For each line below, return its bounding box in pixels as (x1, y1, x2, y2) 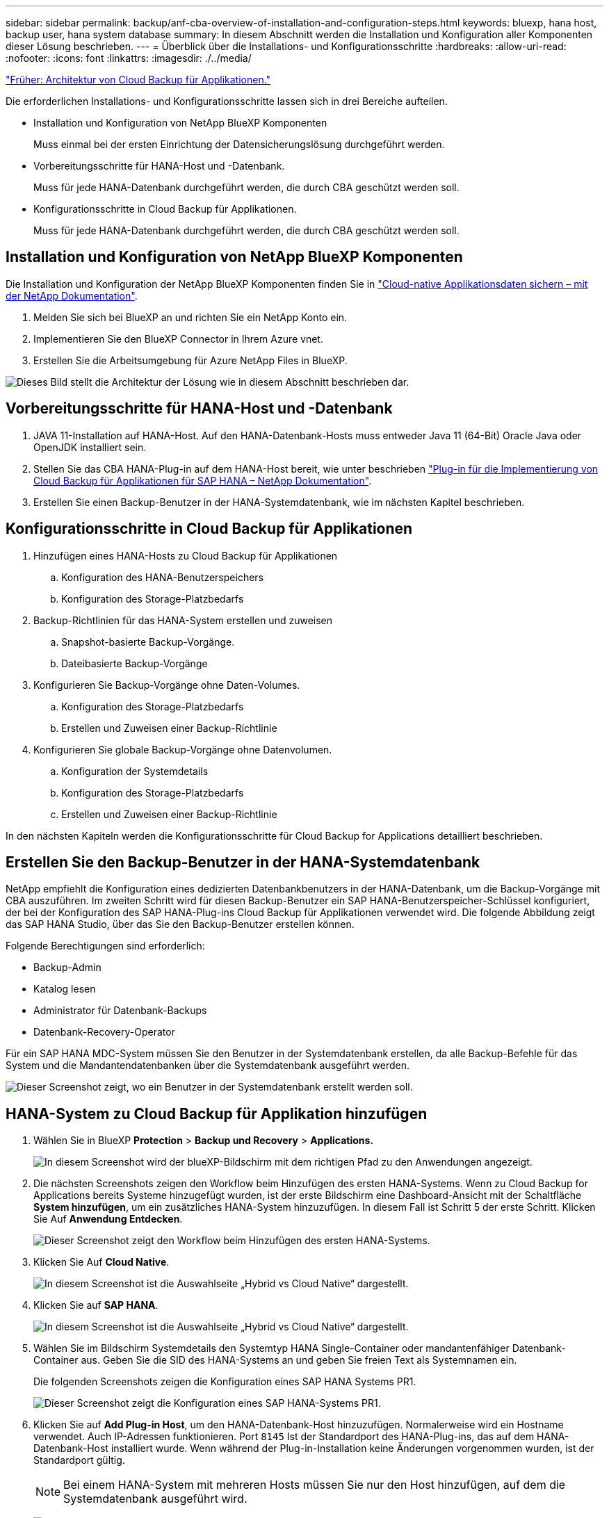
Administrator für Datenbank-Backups (33, 1004, 207, 1017)
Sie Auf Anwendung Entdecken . (33, 1213, 183, 1225)
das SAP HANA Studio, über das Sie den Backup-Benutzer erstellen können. (6, 918, 355, 931)
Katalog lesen (33, 983, 96, 995)
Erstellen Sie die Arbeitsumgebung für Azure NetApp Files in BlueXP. (33, 354, 348, 366)
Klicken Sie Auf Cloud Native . (33, 1256, 170, 1268)
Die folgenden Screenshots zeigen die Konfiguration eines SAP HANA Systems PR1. (33, 1376, 416, 1388)
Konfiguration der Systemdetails (61, 765, 209, 777)
